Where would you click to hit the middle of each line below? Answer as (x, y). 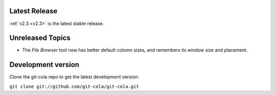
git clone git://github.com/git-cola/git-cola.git (74, 86)
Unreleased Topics (40, 38)
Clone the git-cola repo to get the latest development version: (74, 77)
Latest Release (33, 11)
